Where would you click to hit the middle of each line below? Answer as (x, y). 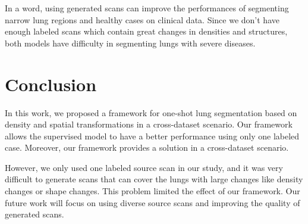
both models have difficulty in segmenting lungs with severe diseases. (130, 43)
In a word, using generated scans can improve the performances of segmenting (147, 8)
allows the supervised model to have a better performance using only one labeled (152, 136)
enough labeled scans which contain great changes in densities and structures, (146, 31)
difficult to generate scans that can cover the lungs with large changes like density (154, 179)
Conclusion (51, 84)
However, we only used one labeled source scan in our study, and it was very (144, 167)
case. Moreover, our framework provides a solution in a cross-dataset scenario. (147, 147)
